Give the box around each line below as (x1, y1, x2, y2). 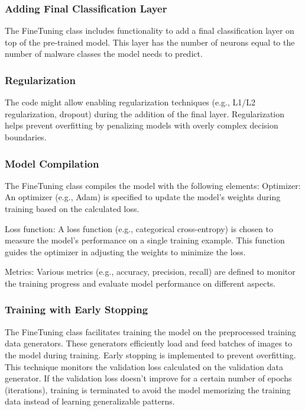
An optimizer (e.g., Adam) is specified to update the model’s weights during (5, 191, 281, 203)
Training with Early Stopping (5, 302, 148, 317)
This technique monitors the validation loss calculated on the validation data (5, 360, 283, 373)
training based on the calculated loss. (5, 203, 139, 214)
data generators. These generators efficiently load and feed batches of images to (5, 337, 293, 349)
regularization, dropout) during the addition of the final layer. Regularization (5, 107, 285, 120)
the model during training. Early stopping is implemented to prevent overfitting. (5, 348, 296, 361)
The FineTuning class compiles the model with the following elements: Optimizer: (5, 179, 301, 191)
